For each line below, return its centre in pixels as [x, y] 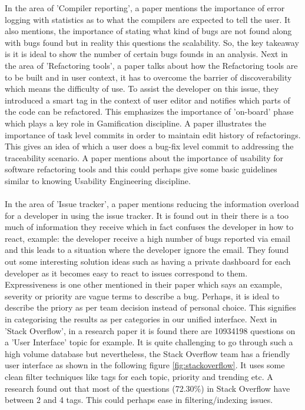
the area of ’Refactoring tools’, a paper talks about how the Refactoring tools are [151, 65]
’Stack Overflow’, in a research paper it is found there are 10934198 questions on [150, 330]
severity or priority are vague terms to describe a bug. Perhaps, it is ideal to [142, 296]
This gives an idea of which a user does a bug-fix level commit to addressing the [149, 146]
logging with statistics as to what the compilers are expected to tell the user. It [148, 19]
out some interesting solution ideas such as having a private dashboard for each [148, 261]
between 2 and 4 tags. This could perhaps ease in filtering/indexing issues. [139, 400]
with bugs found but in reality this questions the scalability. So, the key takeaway [152, 42]
